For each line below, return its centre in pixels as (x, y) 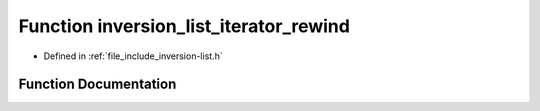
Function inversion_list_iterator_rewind (184, 26)
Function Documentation (97, 84)
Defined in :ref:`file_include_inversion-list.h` (133, 56)
